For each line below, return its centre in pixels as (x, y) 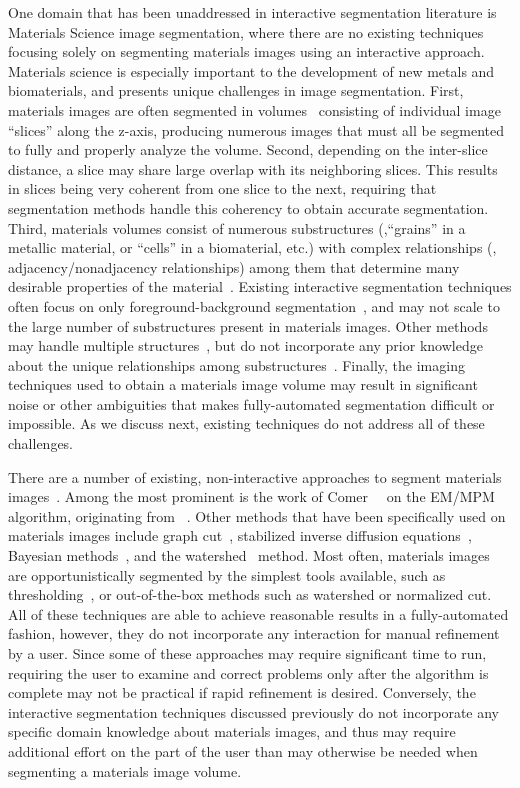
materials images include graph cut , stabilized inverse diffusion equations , (240, 535)
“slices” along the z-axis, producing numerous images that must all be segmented (256, 129)
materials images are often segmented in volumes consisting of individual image (254, 109)
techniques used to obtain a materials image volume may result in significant (243, 384)
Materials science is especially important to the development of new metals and (251, 70)
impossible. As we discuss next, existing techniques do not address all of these (246, 423)
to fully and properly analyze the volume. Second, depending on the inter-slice (248, 149)
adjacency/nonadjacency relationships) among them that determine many (234, 266)
